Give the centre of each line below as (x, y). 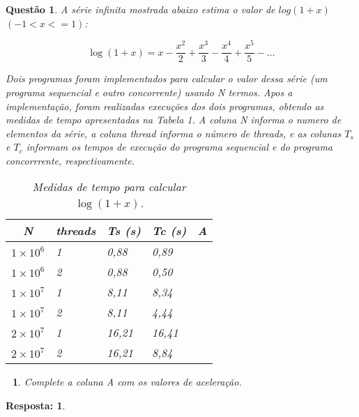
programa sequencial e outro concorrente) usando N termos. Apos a (149, 92)
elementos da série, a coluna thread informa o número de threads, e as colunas (174, 133)
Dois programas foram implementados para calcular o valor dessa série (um (167, 78)
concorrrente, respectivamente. (70, 160)
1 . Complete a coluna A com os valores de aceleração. (127, 382)
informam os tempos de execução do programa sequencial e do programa (179, 147)
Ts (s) (124, 231)
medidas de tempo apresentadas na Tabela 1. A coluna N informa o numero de (174, 120)
